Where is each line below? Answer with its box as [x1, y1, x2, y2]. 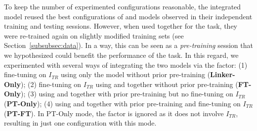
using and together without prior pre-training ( [95, 79, 238, 89]
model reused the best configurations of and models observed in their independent [4, 11, 253, 21]
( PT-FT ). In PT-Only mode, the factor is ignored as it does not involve [4, 108, 224, 118]
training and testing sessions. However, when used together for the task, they [4, 21, 238, 31]
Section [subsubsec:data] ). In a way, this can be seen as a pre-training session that [4, 40, 253, 50]
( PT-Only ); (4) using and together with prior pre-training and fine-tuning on [4, 98, 241, 108]
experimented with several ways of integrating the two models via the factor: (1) [4, 59, 248, 70]
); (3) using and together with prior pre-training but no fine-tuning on [21, 88, 233, 99]
